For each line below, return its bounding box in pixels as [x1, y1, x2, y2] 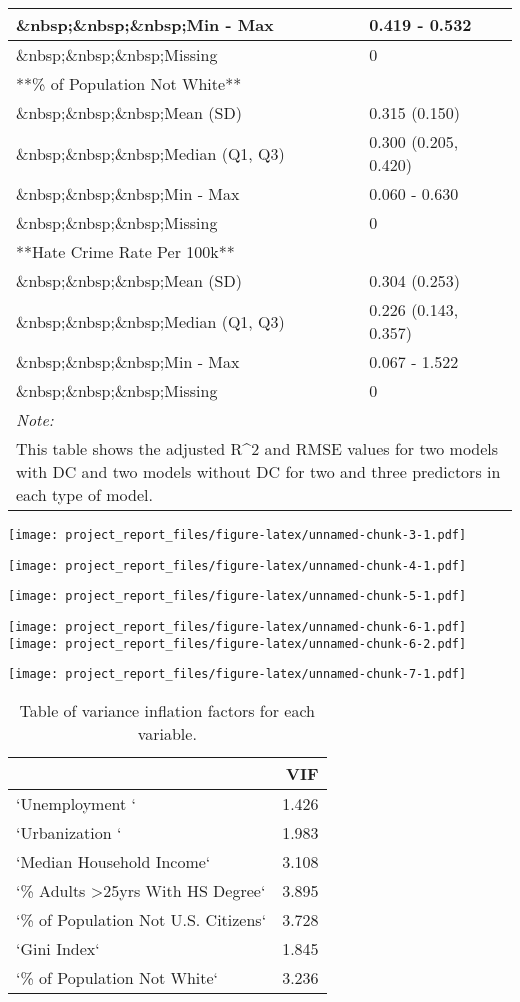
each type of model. [16, 483, 153, 506]
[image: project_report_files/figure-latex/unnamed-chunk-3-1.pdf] [8, 528, 467, 542]
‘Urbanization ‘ [16, 820, 122, 844]
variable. [137, 721, 197, 745]
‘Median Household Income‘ [16, 849, 211, 873]
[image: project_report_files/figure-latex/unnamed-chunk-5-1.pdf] [8, 589, 467, 604]
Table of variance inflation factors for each [19, 698, 315, 722]
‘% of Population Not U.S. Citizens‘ [16, 907, 267, 931]
